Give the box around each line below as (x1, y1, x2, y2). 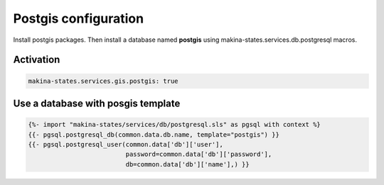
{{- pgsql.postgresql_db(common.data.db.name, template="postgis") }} (28, 130, 280, 138)
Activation (13, 54, 60, 66)
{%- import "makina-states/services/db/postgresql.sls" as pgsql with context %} (28, 120, 321, 129)
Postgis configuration (13, 11, 144, 26)
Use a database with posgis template (13, 97, 181, 109)
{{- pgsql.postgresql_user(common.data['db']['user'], (28, 140, 223, 148)
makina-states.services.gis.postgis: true (28, 77, 178, 85)
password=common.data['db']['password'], (125, 150, 272, 159)
